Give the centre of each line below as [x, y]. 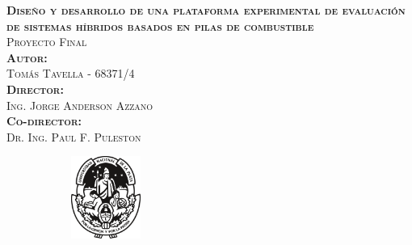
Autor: [27, 57]
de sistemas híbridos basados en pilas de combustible [160, 25]
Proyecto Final [47, 42]
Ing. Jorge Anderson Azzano [80, 105]
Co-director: [44, 121]
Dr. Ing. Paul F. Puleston [74, 136]
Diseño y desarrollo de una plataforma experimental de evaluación [206, 10]
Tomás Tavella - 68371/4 [71, 73]
